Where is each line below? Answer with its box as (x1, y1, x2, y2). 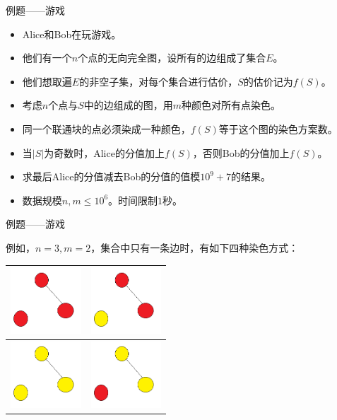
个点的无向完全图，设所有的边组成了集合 (78, 50, 266, 65)
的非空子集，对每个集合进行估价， (79, 74, 238, 88)
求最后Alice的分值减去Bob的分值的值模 (22, 169, 201, 184)
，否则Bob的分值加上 (192, 145, 290, 160)
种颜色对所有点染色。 (182, 98, 281, 112)
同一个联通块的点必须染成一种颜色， (22, 121, 191, 136)
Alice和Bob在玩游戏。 (22, 26, 122, 41)
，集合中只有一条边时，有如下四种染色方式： (90, 240, 299, 255)
